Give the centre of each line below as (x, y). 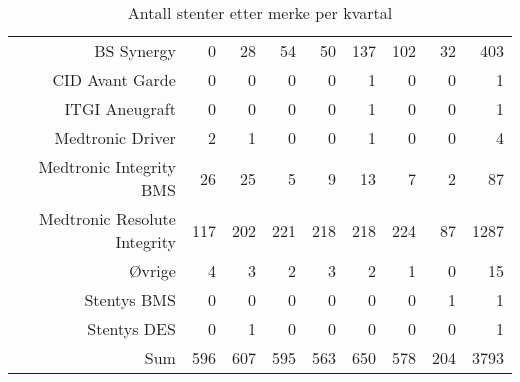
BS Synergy (135, 50)
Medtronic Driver (115, 137)
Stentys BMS (130, 299)
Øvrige (152, 270)
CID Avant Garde (114, 79)
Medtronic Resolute (107, 218)
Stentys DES (131, 328)
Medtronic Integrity (107, 166)
